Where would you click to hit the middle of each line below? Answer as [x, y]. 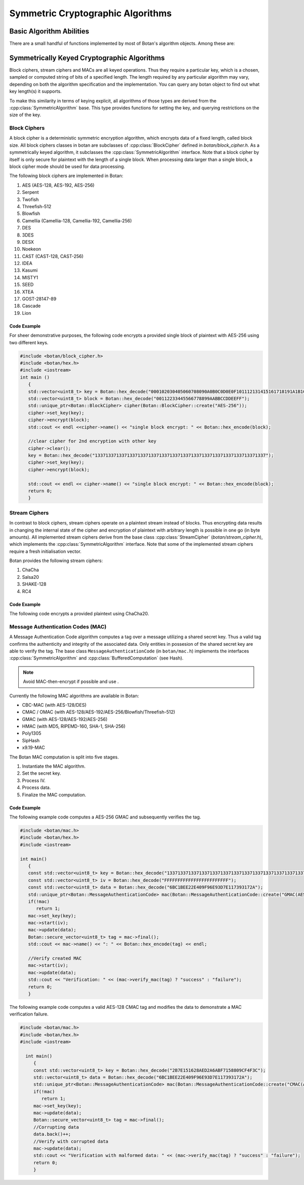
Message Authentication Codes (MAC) [58, 627]
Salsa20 [30, 577]
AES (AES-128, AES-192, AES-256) [58, 185]
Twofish [30, 199]
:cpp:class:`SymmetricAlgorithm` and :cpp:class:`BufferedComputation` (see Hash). [97, 658]
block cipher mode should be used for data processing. [67, 167]
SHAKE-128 [34, 584]
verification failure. [29, 1014]
